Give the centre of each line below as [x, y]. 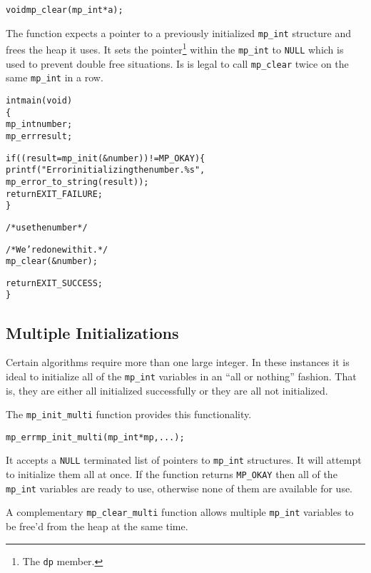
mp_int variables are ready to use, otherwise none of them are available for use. [179, 488]
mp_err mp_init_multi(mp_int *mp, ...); [95, 437]
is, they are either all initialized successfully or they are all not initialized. [167, 390]
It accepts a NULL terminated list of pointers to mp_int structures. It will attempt [184, 460]
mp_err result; [39, 136]
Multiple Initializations [92, 332]
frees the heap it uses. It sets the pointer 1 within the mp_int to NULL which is [175, 48]
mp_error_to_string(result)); [77, 182]
